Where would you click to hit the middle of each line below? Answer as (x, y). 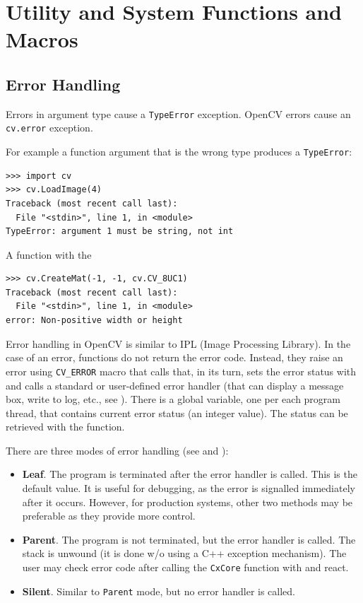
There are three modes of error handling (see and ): (117, 450)
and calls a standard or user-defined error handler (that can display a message (175, 385)
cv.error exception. (49, 128)
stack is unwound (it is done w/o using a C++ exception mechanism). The (184, 553)
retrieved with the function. (65, 427)
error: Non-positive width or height (94, 321)
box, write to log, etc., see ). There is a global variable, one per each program (173, 399)
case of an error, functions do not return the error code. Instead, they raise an (174, 357)
